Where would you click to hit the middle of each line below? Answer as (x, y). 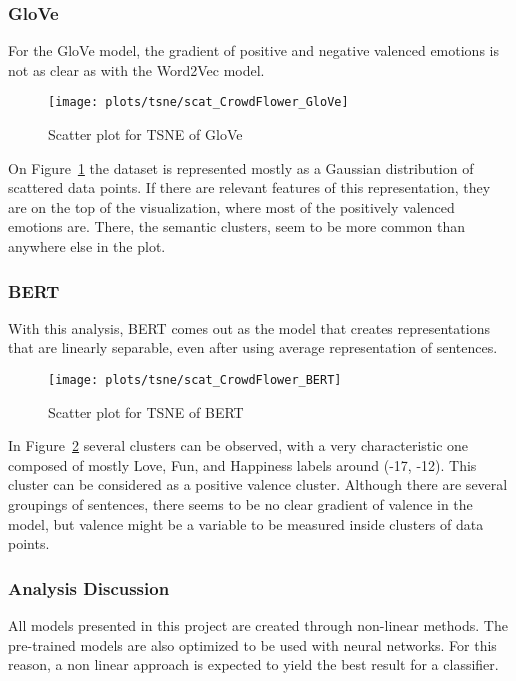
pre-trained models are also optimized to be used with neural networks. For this (252, 644)
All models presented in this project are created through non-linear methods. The (258, 625)
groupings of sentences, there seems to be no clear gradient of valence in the (240, 504)
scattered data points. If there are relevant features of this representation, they (249, 187)
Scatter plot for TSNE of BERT (146, 411)
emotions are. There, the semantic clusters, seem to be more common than (237, 226)
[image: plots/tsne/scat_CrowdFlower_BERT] (195, 380)
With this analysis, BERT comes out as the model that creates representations (249, 327)
